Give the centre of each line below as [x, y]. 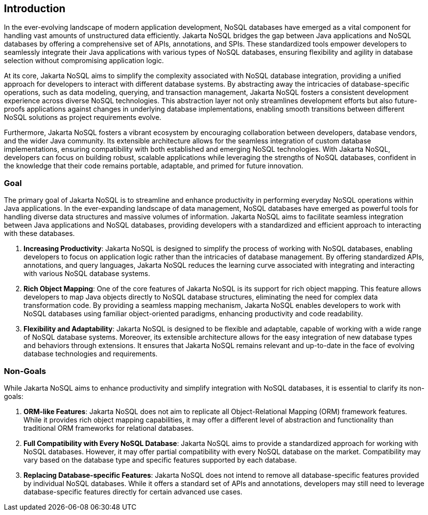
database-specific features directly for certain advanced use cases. [133, 492]
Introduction [35, 9]
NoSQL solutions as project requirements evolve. [83, 117]
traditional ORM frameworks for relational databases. [109, 428]
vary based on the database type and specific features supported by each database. [160, 460]
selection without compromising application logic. [84, 61]
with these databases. [39, 234]
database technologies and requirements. [91, 354]
